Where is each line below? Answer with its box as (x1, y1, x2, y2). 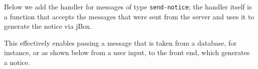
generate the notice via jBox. (4, 21, 92, 31)
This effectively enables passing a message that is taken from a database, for (4, 37, 237, 48)
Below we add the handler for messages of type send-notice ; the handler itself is (4, 1, 252, 11)
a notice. (4, 57, 30, 68)
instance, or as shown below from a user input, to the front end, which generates (4, 47, 250, 58)
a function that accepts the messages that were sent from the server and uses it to (4, 11, 255, 21)
